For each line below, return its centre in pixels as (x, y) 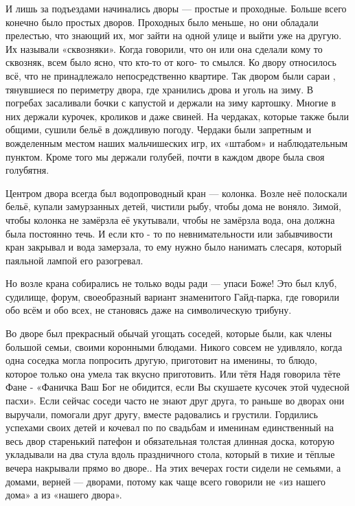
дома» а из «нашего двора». (64, 495)
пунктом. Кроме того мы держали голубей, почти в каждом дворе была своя (165, 156)
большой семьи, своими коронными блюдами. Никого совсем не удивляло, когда (174, 346)
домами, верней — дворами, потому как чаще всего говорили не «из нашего (166, 481)
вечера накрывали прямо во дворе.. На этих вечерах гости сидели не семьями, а (173, 468)
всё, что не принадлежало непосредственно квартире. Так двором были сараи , (171, 75)
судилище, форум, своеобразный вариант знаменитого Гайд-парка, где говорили (173, 296)
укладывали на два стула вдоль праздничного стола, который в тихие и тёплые (170, 454)
